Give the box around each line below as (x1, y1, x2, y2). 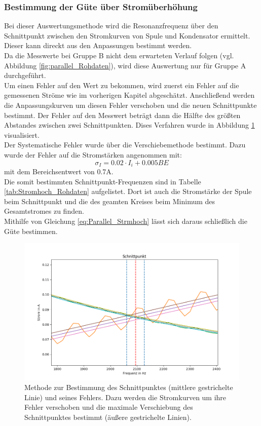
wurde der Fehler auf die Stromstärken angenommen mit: (4, 149, 182, 160)
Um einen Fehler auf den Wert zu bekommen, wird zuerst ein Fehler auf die (4, 80, 239, 90)
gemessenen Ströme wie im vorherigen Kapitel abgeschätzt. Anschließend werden (4, 90, 255, 100)
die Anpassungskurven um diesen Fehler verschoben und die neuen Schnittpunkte (4, 99, 257, 110)
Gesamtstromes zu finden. (4, 206, 84, 216)
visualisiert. (4, 129, 40, 140)
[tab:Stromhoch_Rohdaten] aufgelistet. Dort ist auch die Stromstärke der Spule (4, 186, 252, 197)
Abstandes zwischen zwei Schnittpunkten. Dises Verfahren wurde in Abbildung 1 (4, 120, 255, 130)
